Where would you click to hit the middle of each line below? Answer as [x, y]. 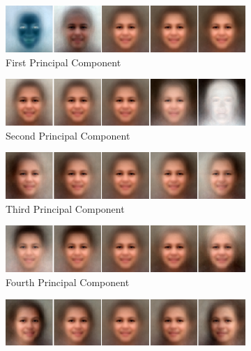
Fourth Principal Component [68, 282]
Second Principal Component [68, 135]
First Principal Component [63, 62]
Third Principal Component [65, 208]
